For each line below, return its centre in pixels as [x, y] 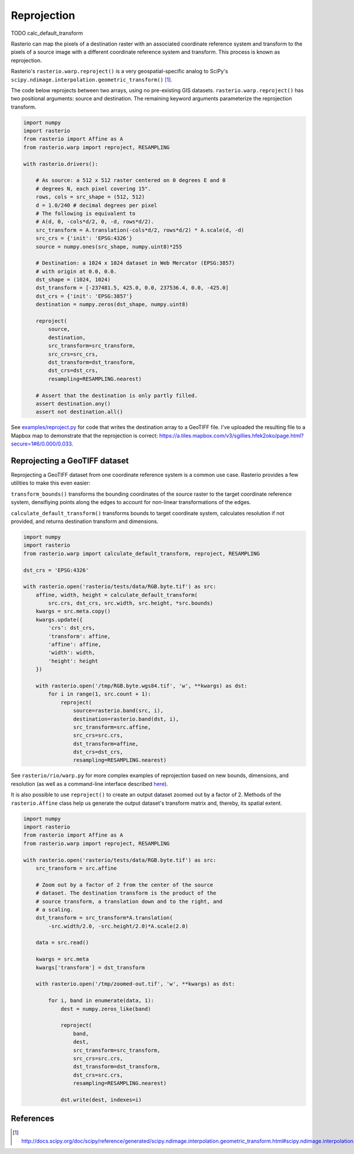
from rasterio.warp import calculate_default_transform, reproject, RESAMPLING [142, 553]
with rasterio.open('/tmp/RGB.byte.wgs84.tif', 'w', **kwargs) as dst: [142, 686]
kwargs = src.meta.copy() [73, 611]
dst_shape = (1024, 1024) [73, 280]
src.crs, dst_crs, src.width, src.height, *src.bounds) [131, 603]
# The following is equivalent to [86, 213]
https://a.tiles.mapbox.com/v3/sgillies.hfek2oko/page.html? [231, 435]
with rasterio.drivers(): [61, 164]
